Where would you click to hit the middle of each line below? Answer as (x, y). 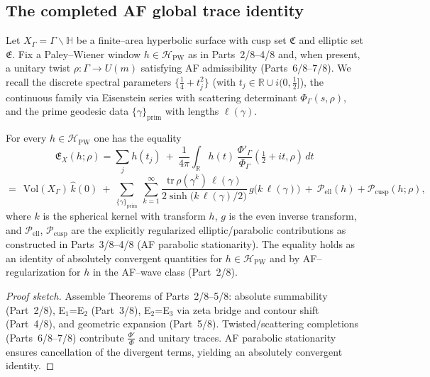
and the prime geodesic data (67, 111)
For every (26, 138)
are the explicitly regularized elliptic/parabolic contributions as (209, 229)
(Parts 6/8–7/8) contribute (65, 337)
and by (285, 258)
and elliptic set (331, 40)
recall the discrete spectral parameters (89, 81)
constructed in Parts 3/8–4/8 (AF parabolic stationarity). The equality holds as (181, 244)
